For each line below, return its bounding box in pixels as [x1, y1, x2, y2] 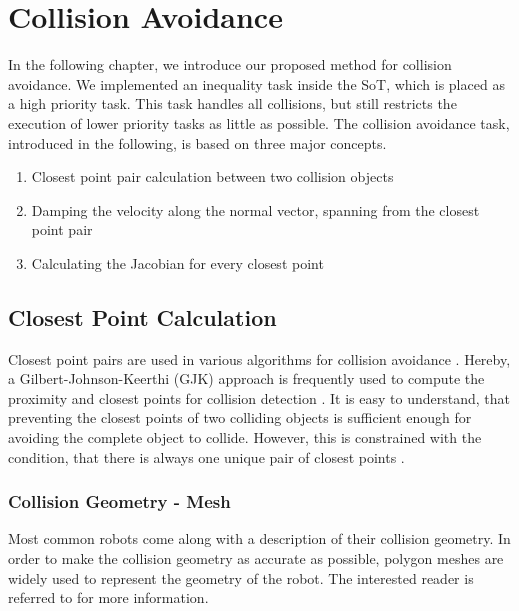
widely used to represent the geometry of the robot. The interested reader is [8, 567, 474, 588]
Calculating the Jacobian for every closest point [31, 252, 324, 273]
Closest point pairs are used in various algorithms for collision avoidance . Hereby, [8, 348, 511, 369]
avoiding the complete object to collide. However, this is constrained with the [8, 427, 482, 448]
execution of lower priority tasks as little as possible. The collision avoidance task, [8, 112, 510, 133]
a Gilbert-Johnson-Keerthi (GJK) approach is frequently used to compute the [8, 368, 485, 389]
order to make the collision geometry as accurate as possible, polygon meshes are [8, 548, 504, 569]
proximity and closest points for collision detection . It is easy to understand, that [8, 387, 510, 408]
